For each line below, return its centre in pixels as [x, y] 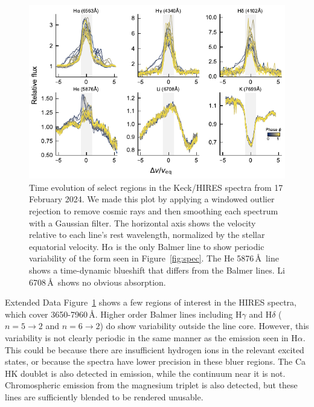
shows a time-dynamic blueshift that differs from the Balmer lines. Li [157, 270]
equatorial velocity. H [69, 246]
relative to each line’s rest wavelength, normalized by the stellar [147, 235]
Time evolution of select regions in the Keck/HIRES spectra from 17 [156, 187]
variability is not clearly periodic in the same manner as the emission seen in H [151, 337]
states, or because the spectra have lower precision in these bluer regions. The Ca [155, 361]
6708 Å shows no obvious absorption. [98, 282]
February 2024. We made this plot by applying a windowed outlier [152, 199]
